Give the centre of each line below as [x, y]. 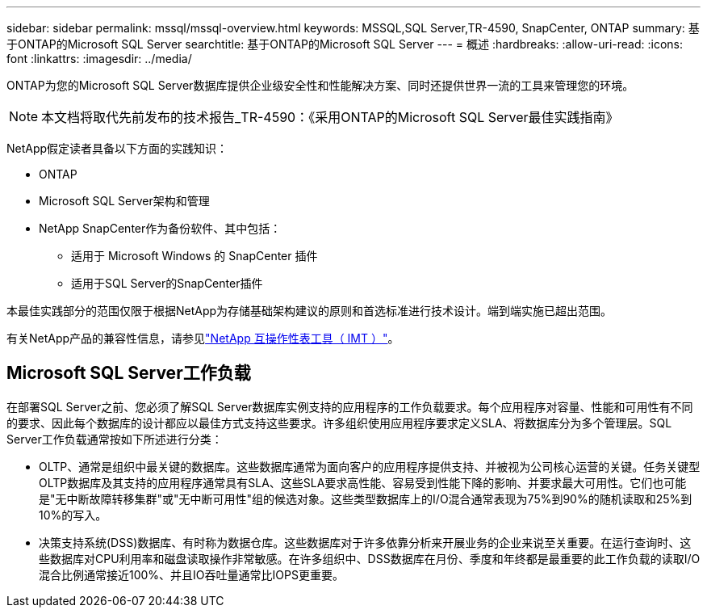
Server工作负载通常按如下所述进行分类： [115, 439]
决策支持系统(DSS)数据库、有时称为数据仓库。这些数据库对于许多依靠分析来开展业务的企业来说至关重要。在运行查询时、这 [365, 542]
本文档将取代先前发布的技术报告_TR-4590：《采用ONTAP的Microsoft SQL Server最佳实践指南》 [330, 117]
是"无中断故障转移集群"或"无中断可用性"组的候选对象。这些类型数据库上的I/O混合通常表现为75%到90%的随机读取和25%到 [366, 498]
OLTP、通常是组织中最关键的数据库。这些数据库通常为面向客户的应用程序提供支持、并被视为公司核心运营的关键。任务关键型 [370, 466]
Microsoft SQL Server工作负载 [129, 373]
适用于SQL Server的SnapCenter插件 [167, 283]
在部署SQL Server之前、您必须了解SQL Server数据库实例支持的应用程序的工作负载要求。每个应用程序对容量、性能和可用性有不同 [350, 406]
